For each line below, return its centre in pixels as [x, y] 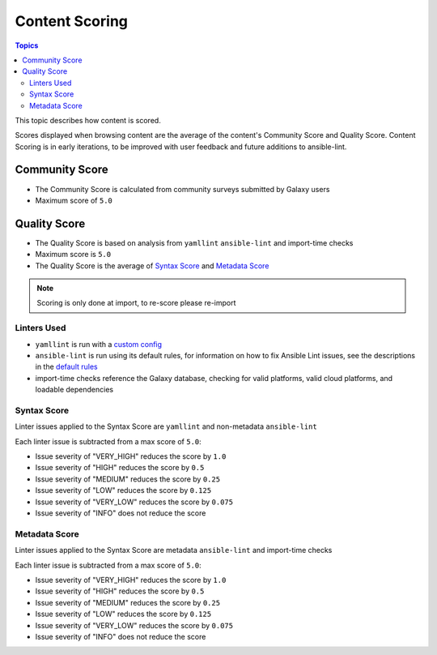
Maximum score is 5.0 [73, 255]
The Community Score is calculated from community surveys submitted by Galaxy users [182, 189]
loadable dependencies [74, 390]
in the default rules [67, 367]
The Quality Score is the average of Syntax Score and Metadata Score [152, 265]
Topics [27, 45]
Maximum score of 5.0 [74, 200]
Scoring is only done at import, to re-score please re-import [136, 303]
